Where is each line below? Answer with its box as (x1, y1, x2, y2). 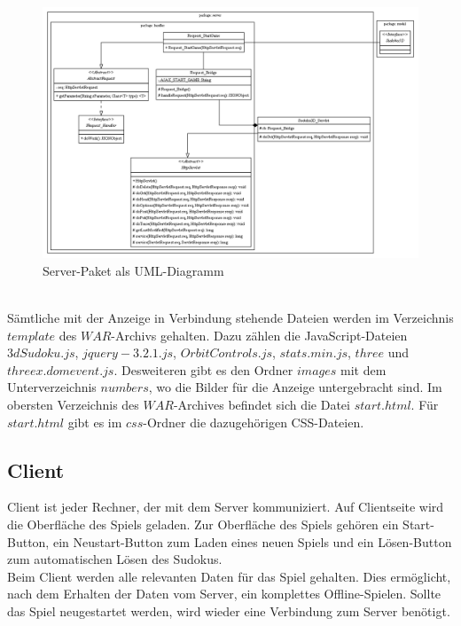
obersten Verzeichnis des (7, 395, 139, 413)
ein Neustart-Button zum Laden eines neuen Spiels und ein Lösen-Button (52, 532, 452, 551)
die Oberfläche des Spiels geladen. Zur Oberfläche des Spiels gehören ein (7, 514, 399, 533)
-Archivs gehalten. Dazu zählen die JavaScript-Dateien (111, 325, 408, 344)
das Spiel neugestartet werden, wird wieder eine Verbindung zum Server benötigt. (7, 601, 450, 620)
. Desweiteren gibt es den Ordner (113, 360, 293, 379)
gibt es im (67, 412, 122, 431)
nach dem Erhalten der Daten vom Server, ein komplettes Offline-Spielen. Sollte (7, 584, 441, 603)
